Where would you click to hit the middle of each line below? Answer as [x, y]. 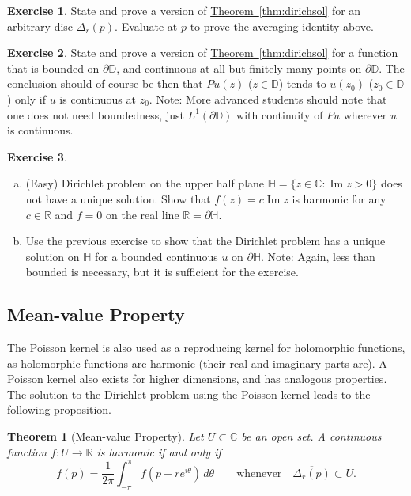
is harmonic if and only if [159, 451]
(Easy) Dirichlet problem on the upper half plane [145, 183]
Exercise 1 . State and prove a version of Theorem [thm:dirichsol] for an [184, 10]
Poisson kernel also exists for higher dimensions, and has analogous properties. [197, 379]
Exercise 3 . [37, 156]
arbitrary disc [40, 26]
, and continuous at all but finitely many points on [239, 68]
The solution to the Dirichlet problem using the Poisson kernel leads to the [189, 394]
